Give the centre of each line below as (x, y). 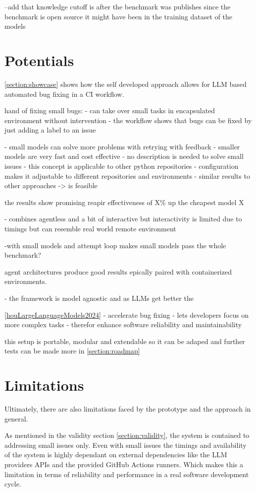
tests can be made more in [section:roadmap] (72, 351)
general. (16, 418)
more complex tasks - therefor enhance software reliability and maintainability (123, 324)
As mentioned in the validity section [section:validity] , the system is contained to (127, 435)
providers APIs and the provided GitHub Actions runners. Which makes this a (124, 464)
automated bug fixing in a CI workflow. (64, 94)
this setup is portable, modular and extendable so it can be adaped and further (125, 341)
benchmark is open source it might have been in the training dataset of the (119, 16)
